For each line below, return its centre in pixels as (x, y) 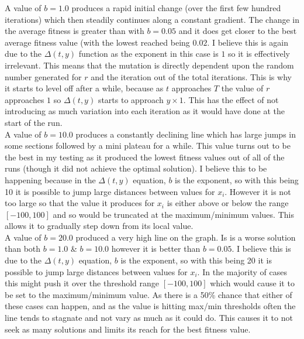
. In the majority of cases (242, 271)
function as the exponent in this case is (148, 54)
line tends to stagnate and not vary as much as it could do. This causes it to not (149, 318)
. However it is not (258, 191)
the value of (242, 88)
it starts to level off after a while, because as (84, 88)
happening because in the (50, 179)
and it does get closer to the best (238, 31)
